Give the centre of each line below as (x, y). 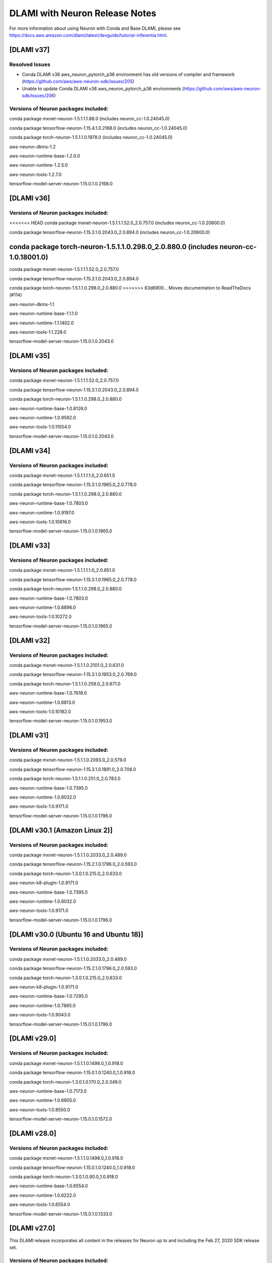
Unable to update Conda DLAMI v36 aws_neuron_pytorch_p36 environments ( (103, 88)
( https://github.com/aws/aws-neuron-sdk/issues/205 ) (78, 81)
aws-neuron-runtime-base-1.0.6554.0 (49, 1186)
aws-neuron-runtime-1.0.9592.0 (43, 418)
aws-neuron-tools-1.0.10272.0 (41, 617)
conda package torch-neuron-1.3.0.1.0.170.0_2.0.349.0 (65, 1082)
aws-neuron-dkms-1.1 (32, 304)
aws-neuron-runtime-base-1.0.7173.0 (48, 1091)
